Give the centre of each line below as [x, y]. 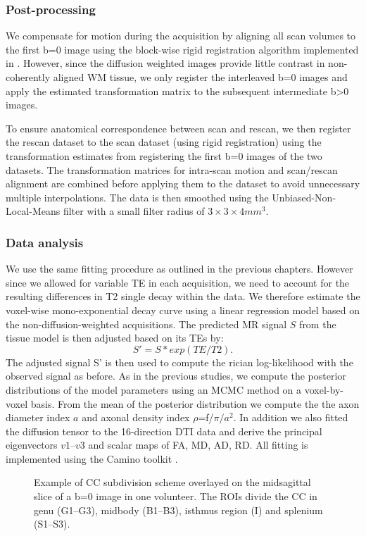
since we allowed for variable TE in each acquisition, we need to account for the [178, 282]
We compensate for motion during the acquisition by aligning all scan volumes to [181, 36]
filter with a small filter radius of [134, 211]
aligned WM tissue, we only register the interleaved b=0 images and [200, 77]
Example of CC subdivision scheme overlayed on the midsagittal [172, 482]
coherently [28, 77]
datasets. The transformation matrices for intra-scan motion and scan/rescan [172, 169]
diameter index [38, 417]
